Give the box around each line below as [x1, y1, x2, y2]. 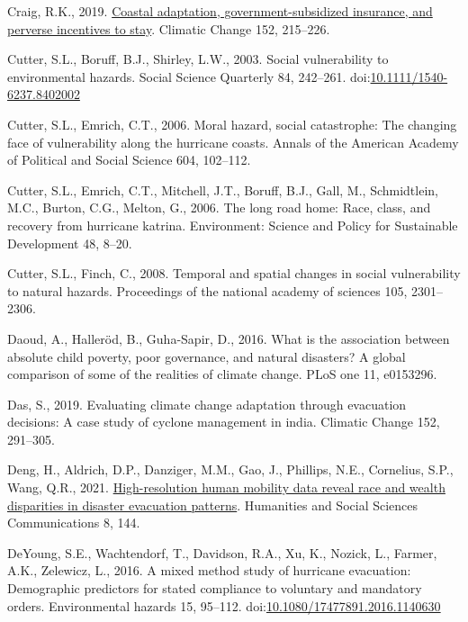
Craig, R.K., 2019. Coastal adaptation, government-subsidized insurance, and [7, 2, 433, 20]
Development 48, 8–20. [7, 233, 132, 252]
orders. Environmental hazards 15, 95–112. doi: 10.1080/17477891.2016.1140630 [7, 596, 441, 615]
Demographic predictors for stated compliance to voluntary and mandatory [7, 579, 422, 598]
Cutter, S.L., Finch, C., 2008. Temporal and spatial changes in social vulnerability [7, 264, 461, 283]
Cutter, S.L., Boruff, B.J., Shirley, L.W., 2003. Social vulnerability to [7, 50, 389, 68]
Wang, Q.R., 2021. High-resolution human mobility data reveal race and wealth [7, 478, 445, 497]
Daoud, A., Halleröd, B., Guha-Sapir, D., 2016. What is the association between [7, 329, 450, 347]
